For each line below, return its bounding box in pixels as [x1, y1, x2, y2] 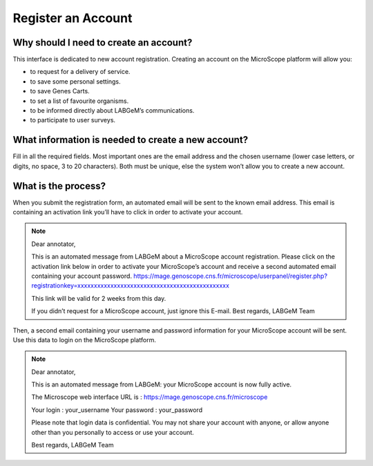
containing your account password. [31, 272, 133, 280]
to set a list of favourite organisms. [30, 97, 129, 105]
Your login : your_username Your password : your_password [31, 405, 203, 414]
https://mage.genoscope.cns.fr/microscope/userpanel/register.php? [133, 272, 328, 280]
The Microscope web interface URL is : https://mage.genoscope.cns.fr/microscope [31, 393, 268, 401]
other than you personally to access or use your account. [31, 428, 195, 436]
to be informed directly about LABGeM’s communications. [30, 106, 195, 115]
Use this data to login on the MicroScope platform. [12, 335, 157, 344]
